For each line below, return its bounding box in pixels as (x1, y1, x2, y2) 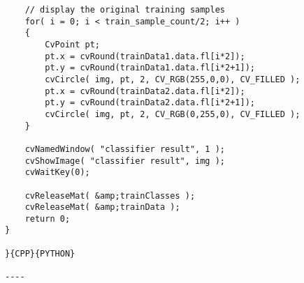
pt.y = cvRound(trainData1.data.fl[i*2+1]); (45, 63, 255, 73)
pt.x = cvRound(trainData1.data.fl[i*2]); (45, 51, 245, 61)
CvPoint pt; (45, 39, 101, 49)
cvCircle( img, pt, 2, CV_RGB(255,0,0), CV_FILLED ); (45, 74, 301, 84)
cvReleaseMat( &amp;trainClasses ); (24, 190, 196, 201)
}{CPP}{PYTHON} (5, 248, 75, 259)
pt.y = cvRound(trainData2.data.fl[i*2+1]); (45, 98, 255, 108)
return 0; (24, 213, 71, 224)
